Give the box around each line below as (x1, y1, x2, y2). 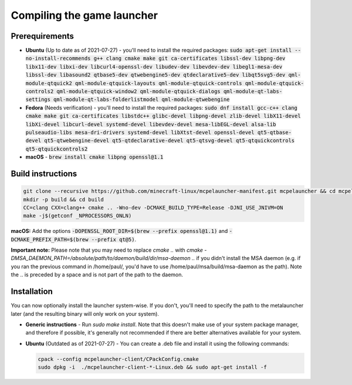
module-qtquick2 (25, 80, 73, 86)
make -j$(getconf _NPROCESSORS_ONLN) (23, 212, 132, 219)
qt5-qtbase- (257, 129, 292, 136)
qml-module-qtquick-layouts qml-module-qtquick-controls (75, 80, 243, 86)
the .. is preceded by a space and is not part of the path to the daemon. (11, 271, 184, 278)
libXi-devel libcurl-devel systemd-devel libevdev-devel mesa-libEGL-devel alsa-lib (25, 121, 276, 127)
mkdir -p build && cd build (23, 196, 104, 202)
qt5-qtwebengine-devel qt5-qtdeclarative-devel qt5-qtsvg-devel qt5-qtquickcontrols (44, 137, 295, 144)
